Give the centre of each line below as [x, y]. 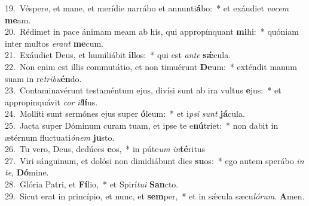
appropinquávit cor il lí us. [51, 102]
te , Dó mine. [27, 172]
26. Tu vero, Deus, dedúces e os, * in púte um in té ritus [105, 149]
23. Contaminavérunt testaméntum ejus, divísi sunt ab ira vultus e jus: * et [143, 90]
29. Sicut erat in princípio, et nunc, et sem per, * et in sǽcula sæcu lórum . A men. [155, 196]
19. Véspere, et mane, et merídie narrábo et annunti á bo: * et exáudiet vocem [147, 8]
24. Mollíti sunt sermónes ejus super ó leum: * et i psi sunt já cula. [125, 113]
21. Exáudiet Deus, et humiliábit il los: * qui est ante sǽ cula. [118, 55]
